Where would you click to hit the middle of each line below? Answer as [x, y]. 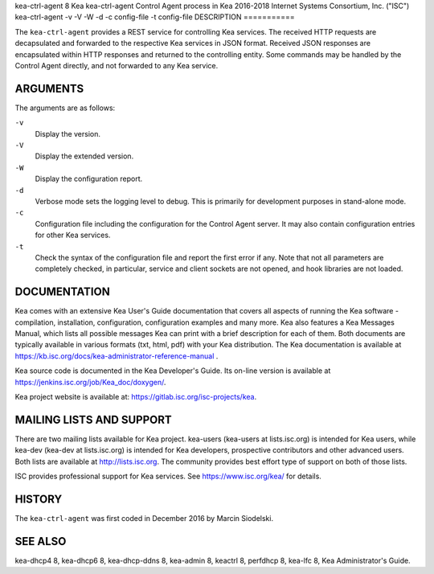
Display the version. [68, 133]
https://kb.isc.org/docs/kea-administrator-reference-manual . [117, 356]
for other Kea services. [73, 235]
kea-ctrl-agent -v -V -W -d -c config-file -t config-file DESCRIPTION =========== [155, 17]
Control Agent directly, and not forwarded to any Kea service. [117, 65]
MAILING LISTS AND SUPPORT [93, 419]
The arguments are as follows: [65, 108]
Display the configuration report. [89, 179]
